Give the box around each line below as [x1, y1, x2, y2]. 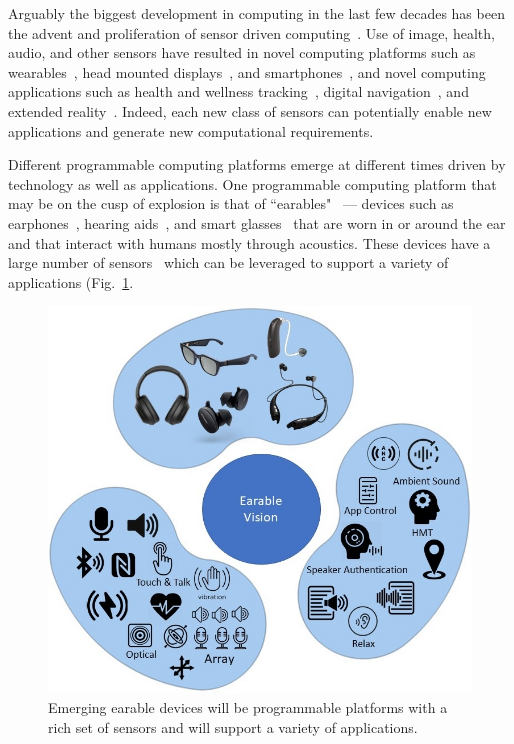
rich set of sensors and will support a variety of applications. [48, 716, 418, 737]
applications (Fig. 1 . [8, 271, 134, 292]
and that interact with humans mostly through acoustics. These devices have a [8, 232, 491, 253]
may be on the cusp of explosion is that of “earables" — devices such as [8, 193, 454, 214]
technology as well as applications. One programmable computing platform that [8, 173, 497, 194]
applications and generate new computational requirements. [8, 120, 374, 141]
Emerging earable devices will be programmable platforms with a [48, 696, 448, 717]
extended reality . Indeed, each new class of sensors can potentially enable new [8, 100, 492, 121]
